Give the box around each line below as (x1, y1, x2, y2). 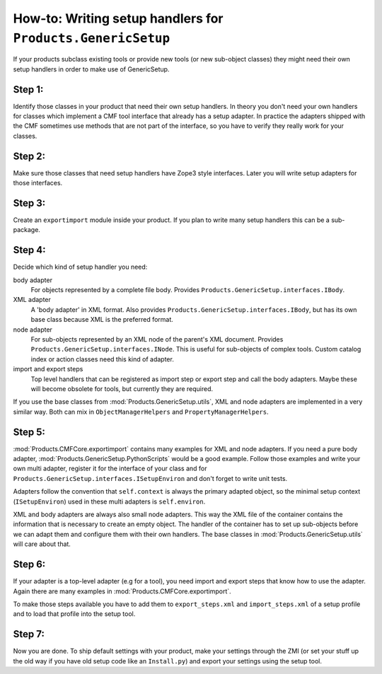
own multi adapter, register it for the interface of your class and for (13, 464, 208, 473)
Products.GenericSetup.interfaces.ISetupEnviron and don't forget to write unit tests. (13, 474, 288, 482)
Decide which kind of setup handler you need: (13, 262, 148, 272)
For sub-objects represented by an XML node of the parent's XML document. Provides (30, 335, 284, 344)
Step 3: (13, 197, 46, 209)
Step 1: (13, 83, 44, 95)
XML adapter (13, 296, 51, 304)
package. (13, 226, 40, 234)
